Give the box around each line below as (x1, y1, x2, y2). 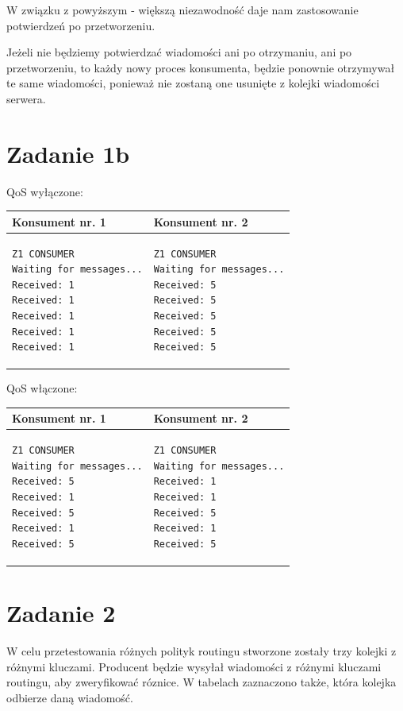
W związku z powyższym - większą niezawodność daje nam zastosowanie (6, 2, 359, 17)
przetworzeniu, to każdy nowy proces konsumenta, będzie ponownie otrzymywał (6, 59, 395, 75)
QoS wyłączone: (6, 183, 83, 199)
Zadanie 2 (6, 597, 116, 629)
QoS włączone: (6, 380, 78, 396)
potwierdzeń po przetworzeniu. (6, 17, 155, 33)
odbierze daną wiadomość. (6, 689, 133, 705)
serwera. (6, 90, 46, 106)
